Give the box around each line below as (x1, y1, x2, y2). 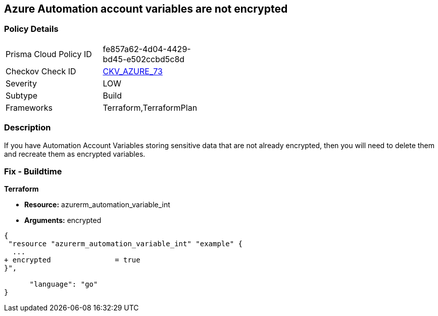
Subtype (6, 90, 38, 101)
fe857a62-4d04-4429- (103, 43, 191, 54)
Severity (6, 78, 37, 88)
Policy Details (4, 24, 59, 34)
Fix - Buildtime (4, 166, 62, 176)
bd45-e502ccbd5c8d (103, 54, 185, 64)
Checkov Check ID (6, 66, 76, 76)
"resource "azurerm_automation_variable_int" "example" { (8, 240, 243, 248)
